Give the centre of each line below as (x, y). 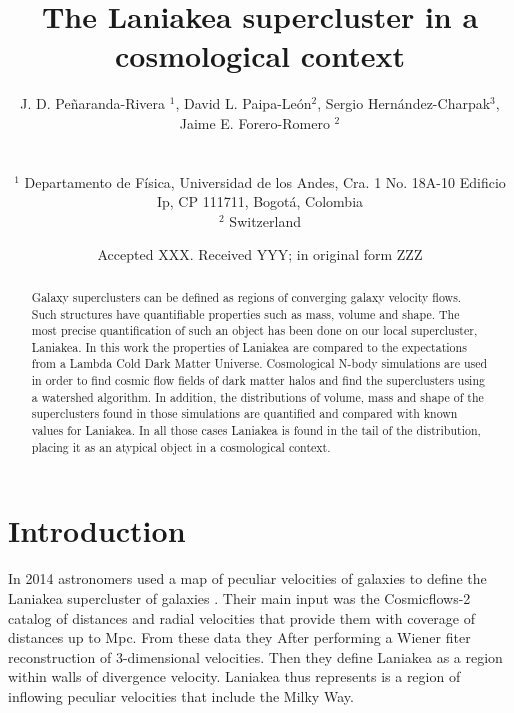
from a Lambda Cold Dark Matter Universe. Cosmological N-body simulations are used (259, 363)
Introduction (97, 530)
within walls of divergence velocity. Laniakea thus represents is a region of (234, 676)
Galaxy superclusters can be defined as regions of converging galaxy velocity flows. (246, 296)
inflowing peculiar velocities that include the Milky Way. (181, 695)
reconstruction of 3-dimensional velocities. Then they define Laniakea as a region (255, 656)
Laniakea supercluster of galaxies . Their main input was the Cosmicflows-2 (239, 597)
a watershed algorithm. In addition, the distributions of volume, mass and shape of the (257, 396)
